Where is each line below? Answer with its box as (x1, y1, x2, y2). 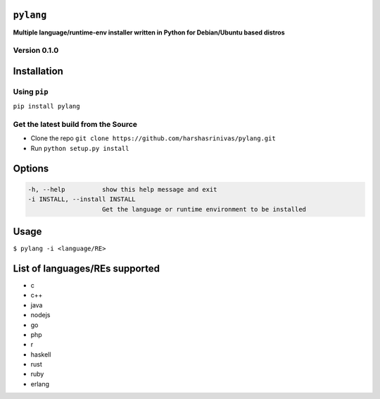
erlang (30, 379, 49, 388)
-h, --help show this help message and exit (27, 185, 217, 193)
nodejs (30, 311, 51, 319)
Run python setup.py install (30, 144, 129, 152)
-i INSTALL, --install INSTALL (27, 195, 137, 204)
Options (13, 162, 49, 174)
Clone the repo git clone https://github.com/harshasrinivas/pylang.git (30, 134, 276, 142)
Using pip (13, 87, 49, 97)
